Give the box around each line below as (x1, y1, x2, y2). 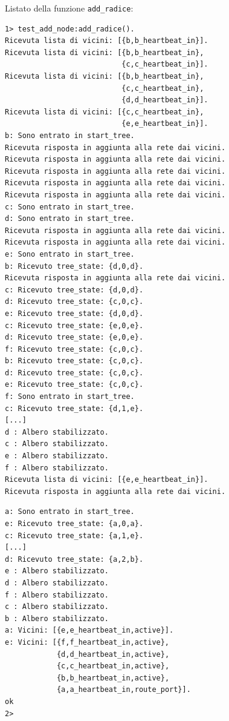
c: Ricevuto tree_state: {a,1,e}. (5, 531, 144, 540)
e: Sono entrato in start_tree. (5, 249, 135, 258)
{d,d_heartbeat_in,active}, (56, 650, 170, 659)
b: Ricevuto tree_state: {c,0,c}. (5, 357, 144, 366)
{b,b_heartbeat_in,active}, (56, 673, 170, 682)
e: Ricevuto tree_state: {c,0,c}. (5, 380, 144, 389)
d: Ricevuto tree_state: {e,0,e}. (5, 333, 144, 342)
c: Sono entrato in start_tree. (5, 202, 135, 211)
